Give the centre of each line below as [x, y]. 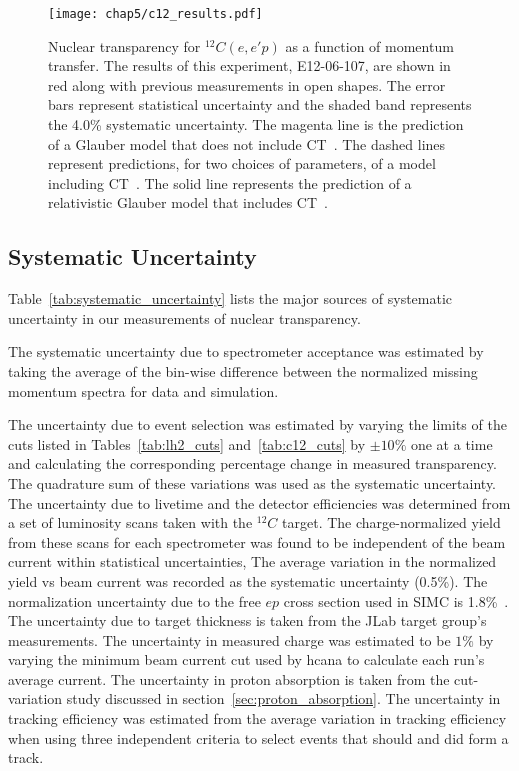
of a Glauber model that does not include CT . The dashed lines [247, 143]
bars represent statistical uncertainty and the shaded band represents [260, 104]
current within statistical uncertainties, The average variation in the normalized [252, 561]
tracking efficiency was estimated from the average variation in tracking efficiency [257, 718]
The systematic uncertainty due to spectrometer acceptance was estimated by [246, 351]
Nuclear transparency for [124, 45]
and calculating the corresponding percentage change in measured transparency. [252, 463]
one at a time [451, 443]
